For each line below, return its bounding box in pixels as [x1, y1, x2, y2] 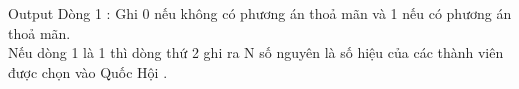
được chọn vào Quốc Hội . [8, 61, 168, 82]
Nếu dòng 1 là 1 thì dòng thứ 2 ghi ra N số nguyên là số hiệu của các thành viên [8, 42, 504, 63]
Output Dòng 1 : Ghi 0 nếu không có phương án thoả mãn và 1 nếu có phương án [8, 3, 512, 23]
